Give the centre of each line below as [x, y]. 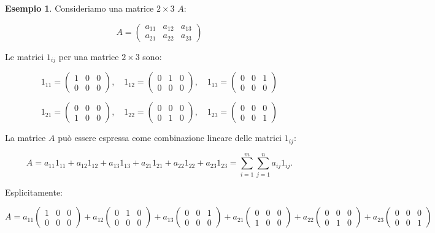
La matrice [25, 138]
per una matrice [89, 56]
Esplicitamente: [34, 192]
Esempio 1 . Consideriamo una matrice [79, 8]
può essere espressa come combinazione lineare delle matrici [170, 138]
